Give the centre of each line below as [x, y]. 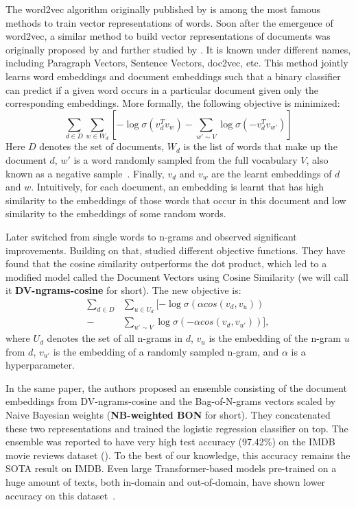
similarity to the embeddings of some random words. [116, 213]
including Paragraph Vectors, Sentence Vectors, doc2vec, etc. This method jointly [177, 63]
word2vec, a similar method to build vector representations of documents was [168, 36]
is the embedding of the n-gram [275, 338]
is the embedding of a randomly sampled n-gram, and [166, 351]
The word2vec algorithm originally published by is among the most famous [163, 9]
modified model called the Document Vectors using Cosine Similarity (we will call [177, 276]
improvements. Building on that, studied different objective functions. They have [176, 250]
